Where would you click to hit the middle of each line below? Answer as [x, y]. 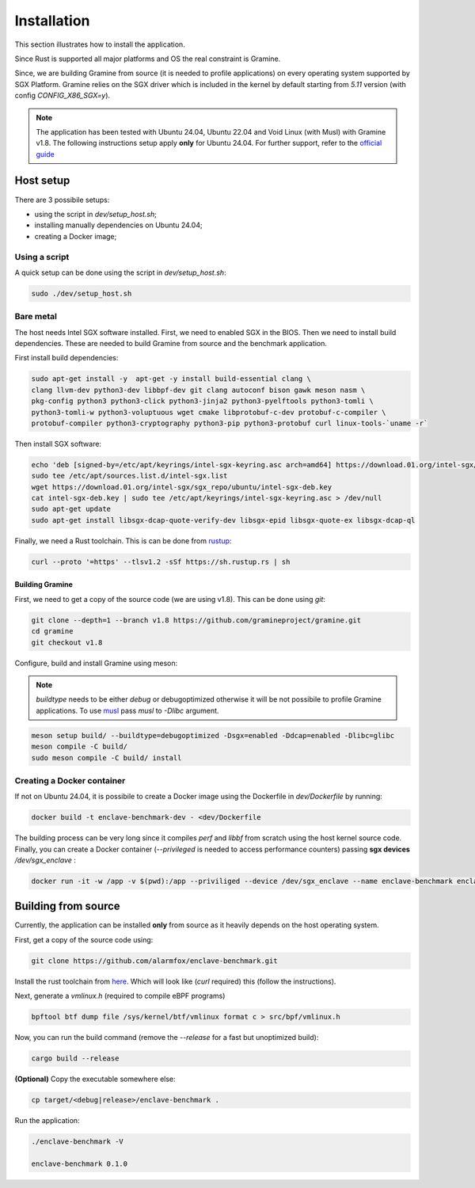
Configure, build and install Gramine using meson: [96, 663]
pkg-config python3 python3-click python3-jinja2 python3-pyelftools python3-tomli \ [202, 401]
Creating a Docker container [70, 780]
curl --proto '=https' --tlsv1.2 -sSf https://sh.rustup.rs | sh [161, 562]
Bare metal [36, 317]
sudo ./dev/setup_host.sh [82, 293]
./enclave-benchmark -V [78, 1142]
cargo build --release [75, 1059]
